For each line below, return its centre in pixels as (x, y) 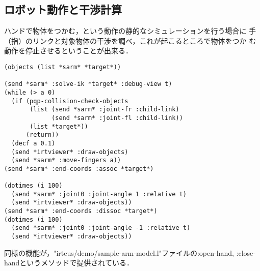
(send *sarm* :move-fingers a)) (66, 160)
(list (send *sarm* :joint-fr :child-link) (105, 110)
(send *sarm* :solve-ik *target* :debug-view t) (88, 84)
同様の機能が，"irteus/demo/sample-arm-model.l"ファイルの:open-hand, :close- (130, 252)
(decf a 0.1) (33, 143)
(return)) (42, 135)
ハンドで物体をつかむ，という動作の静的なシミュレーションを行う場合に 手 (130, 31)
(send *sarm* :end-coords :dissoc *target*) (81, 211)
